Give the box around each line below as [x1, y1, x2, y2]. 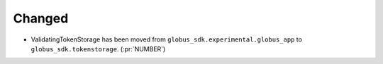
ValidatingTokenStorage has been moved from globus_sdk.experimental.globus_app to [30, 35, 303, 44]
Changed [13, 11, 69, 26]
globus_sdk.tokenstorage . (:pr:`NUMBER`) [30, 44, 166, 53]
